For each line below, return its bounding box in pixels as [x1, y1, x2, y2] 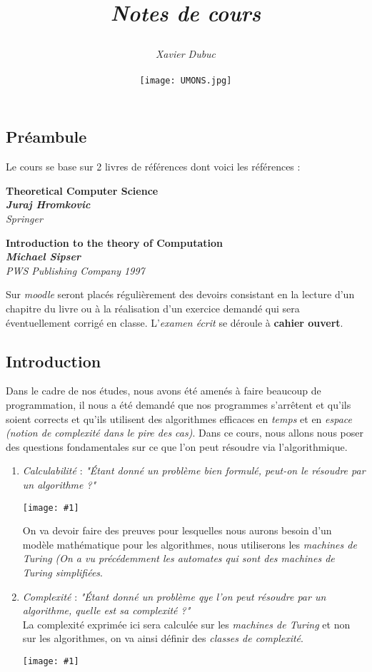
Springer [6, 211, 43, 225]
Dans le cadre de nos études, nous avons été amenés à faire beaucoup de [6, 383, 321, 398]
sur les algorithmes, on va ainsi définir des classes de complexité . [22, 631, 303, 646]
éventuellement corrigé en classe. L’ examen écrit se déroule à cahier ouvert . [6, 315, 343, 330]
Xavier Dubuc [155, 46, 216, 61]
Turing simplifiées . [22, 564, 103, 579]
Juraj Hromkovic [6, 197, 91, 212]
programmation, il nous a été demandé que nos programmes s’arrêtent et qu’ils [6, 397, 351, 412]
